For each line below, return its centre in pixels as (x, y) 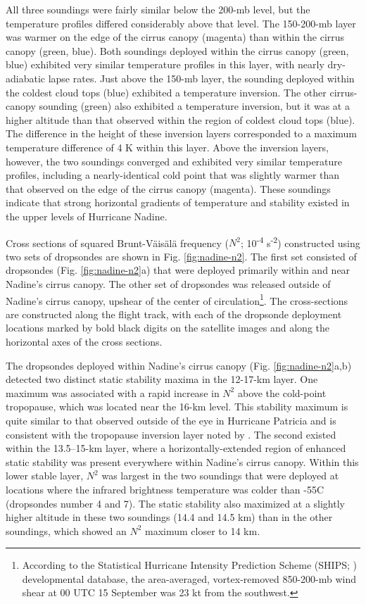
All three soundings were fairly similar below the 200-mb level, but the (158, 9)
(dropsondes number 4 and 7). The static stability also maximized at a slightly (175, 503)
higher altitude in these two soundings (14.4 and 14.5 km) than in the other (169, 517)
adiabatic (26, 78)
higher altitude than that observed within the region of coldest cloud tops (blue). (181, 119)
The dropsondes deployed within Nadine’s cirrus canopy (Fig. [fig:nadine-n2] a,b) (179, 365)
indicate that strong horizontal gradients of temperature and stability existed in (178, 202)
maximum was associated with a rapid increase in (113, 392)
